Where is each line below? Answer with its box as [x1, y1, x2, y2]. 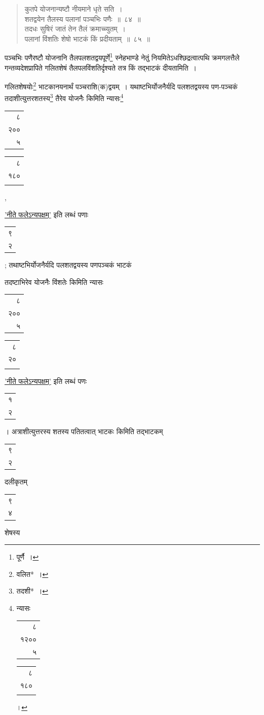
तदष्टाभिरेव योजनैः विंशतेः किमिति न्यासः [5, 276, 103, 287]
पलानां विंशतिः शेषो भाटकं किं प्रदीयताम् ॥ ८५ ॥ [24, 33, 150, 44]
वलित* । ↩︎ [16, 568, 49, 579]
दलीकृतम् [5, 476, 27, 487]
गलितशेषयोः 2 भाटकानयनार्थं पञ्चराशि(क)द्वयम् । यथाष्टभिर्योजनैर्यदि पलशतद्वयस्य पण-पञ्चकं [5, 80, 238, 91]
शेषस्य [5, 527, 20, 537]
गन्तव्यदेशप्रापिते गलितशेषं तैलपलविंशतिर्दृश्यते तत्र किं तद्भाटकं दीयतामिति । [5, 62, 197, 73]
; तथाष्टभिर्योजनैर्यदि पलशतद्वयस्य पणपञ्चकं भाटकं [5, 259, 132, 270]
